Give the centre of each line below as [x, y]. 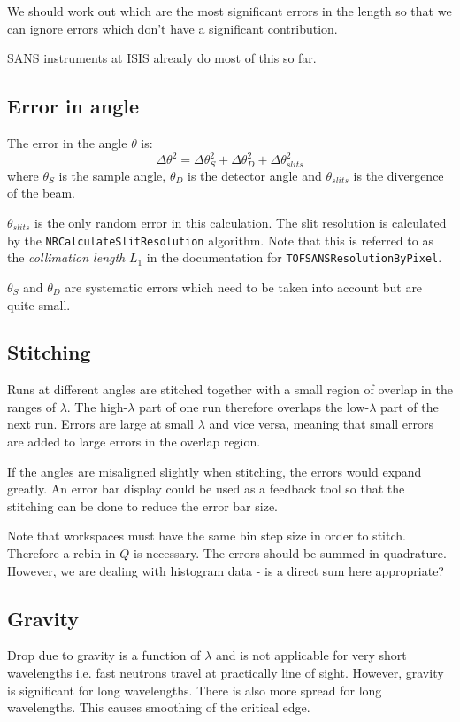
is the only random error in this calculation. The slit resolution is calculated [241, 222]
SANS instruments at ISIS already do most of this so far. [162, 58]
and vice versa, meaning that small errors [322, 424]
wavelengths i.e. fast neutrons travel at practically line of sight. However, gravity [226, 673]
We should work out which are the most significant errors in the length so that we [230, 11]
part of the [409, 406]
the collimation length [66, 257]
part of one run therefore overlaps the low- [254, 406]
